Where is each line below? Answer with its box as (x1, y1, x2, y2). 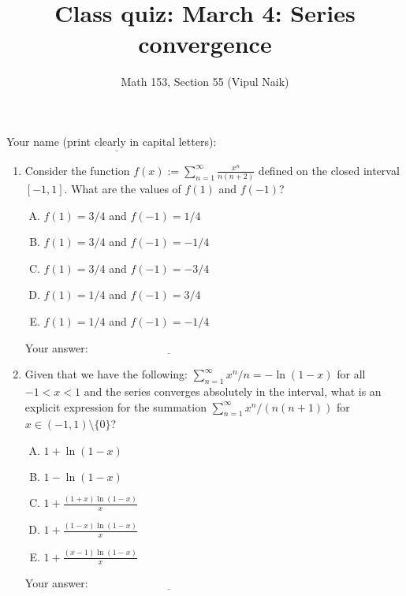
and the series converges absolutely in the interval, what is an (84, 382, 382, 399)
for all (337, 366, 366, 382)
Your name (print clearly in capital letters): (6, 132, 217, 149)
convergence (138, 28, 272, 60)
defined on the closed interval (258, 162, 400, 178)
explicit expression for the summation (24, 398, 207, 415)
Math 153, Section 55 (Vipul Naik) (121, 73, 289, 90)
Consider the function (24, 162, 130, 178)
